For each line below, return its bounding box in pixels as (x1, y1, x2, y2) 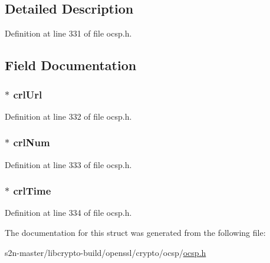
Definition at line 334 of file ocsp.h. (5, 206, 132, 219)
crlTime (13, 183, 51, 198)
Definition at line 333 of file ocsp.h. (5, 158, 132, 170)
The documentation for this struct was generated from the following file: (5, 226, 266, 239)
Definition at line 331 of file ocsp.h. (5, 27, 132, 40)
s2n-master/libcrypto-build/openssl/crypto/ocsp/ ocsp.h (5, 246, 206, 258)
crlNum (13, 135, 50, 150)
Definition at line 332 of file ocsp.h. (5, 110, 132, 122)
